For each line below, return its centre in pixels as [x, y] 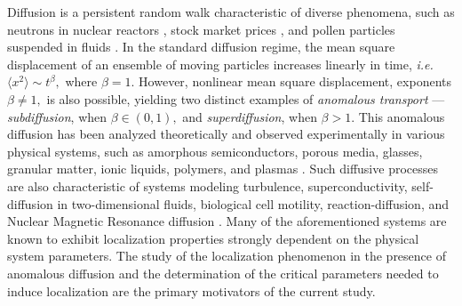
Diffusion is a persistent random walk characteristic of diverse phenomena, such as [231, 12]
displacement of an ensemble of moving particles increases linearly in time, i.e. [220, 64]
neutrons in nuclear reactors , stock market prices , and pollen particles [201, 29]
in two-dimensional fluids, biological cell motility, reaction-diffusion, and [253, 203]
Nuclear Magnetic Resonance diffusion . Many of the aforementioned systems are [227, 221]
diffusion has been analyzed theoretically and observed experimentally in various [226, 134]
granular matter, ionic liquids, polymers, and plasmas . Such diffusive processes [223, 169]
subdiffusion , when [57, 116]
